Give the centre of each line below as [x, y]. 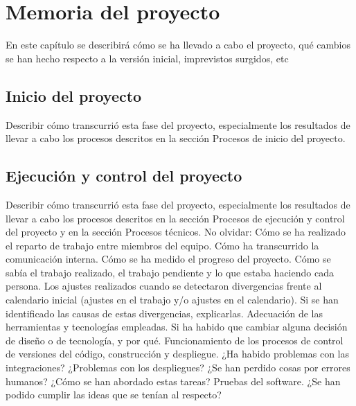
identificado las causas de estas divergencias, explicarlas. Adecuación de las [164, 313]
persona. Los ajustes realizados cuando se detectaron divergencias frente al [164, 286]
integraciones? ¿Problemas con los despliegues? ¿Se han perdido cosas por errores [178, 368]
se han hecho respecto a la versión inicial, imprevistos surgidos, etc [147, 58]
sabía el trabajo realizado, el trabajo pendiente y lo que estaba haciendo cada [170, 272]
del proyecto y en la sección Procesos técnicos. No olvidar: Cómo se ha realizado [176, 232]
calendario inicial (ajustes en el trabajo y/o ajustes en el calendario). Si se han [172, 300]
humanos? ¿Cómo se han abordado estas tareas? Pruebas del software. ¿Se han [173, 381]
